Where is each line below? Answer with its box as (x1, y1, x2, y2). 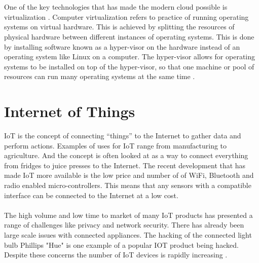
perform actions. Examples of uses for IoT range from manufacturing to (4, 140, 227, 151)
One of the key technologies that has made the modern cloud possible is (4, 2, 228, 12)
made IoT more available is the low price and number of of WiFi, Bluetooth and (4, 170, 254, 180)
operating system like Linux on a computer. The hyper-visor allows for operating (4, 51, 255, 62)
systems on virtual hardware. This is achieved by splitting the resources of (4, 21, 235, 32)
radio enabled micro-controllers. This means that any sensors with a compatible (4, 180, 251, 191)
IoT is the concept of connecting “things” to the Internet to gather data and (4, 130, 241, 141)
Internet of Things (4, 101, 135, 122)
